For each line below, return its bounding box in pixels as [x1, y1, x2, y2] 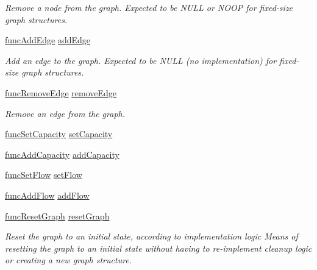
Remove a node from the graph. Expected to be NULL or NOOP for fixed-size [5, 1, 293, 13]
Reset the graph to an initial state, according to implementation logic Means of [5, 230, 298, 243]
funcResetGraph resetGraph [5, 209, 110, 222]
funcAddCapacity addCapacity [5, 147, 119, 160]
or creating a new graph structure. [5, 254, 132, 266]
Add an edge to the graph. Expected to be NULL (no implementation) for [5, 54, 277, 66]
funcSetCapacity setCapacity [5, 127, 113, 140]
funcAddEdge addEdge [5, 34, 91, 46]
